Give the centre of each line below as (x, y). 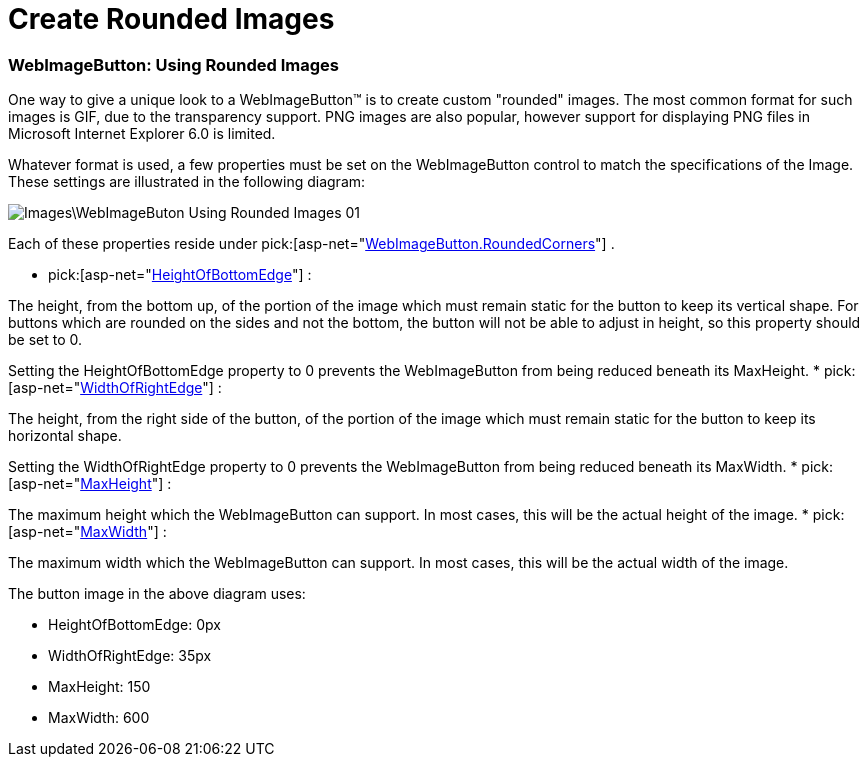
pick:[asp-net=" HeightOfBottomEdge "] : (180, 275)
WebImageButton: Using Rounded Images (173, 64)
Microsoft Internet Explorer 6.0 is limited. (142, 134)
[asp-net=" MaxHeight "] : (90, 484)
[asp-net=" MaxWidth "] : (87, 532)
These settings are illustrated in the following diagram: (187, 182)
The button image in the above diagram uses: (157, 594)
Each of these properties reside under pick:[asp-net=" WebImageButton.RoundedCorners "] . (311, 244)
